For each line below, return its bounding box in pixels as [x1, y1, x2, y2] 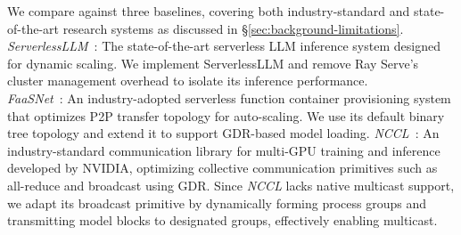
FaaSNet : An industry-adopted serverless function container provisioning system [7, 88, 451, 107]
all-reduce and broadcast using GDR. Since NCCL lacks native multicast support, [7, 175, 455, 194]
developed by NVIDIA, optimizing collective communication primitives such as [7, 158, 438, 177]
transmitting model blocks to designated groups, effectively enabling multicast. [7, 211, 438, 230]
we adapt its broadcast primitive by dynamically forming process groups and [7, 193, 426, 212]
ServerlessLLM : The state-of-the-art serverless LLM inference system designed [7, 36, 440, 55]
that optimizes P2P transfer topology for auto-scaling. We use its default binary [7, 106, 445, 125]
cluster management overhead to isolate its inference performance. [7, 71, 368, 90]
